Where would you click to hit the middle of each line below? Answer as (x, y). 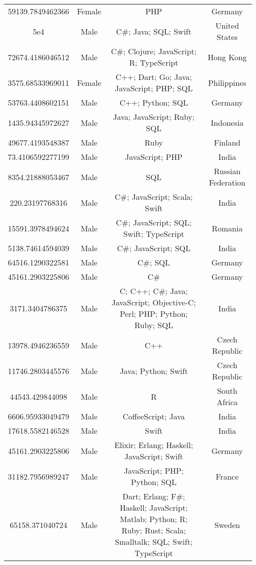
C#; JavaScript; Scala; (154, 197)
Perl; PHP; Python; (154, 314)
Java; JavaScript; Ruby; (154, 117)
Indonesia (227, 122)
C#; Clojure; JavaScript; (154, 51)
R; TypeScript (154, 62)
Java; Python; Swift (154, 371)
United (227, 25)
